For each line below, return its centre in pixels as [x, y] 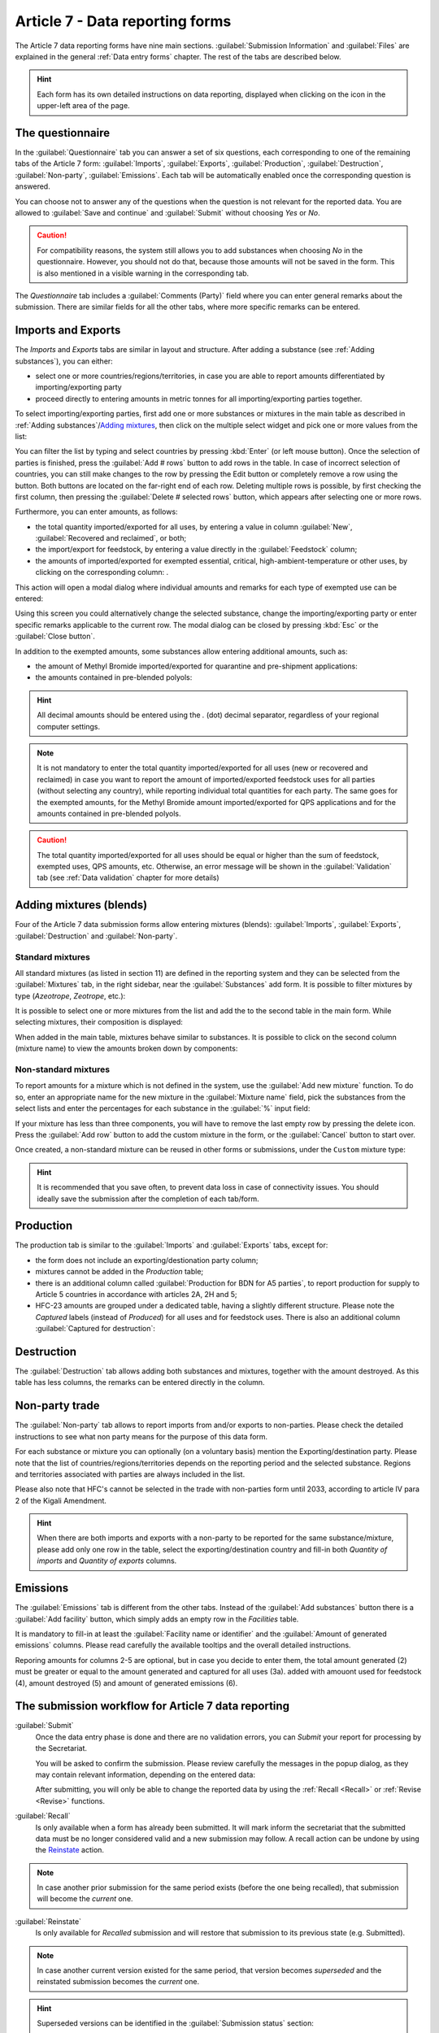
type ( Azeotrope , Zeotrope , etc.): [70, 995]
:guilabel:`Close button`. [55, 636]
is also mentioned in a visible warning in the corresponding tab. [143, 273]
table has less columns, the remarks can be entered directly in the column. [140, 1382]
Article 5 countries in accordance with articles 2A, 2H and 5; [136, 1294]
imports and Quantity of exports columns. [107, 1561]
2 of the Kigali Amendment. [61, 1500]
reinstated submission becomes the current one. [118, 1982]
